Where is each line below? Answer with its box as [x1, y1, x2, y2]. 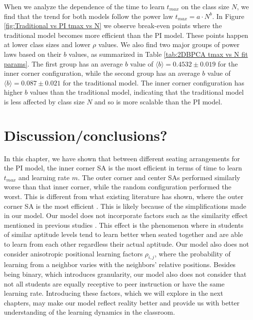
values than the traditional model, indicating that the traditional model [30, 87, 244, 97]
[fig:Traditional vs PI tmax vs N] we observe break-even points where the [4, 20, 222, 31]
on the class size [181, 1, 229, 11]
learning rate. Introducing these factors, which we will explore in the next [4, 288, 223, 298]
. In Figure [212, 11, 244, 21]
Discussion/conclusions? [4, 125, 167, 145]
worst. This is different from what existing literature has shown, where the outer [4, 191, 244, 202]
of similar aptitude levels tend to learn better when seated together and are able [4, 229, 243, 239]
